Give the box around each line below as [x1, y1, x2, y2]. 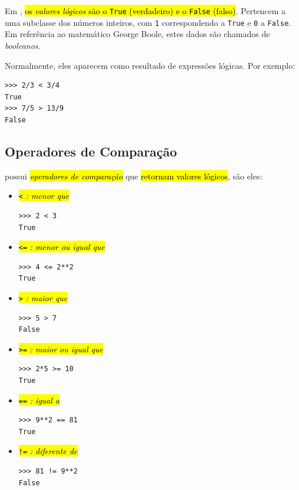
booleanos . [5, 39, 41, 51]
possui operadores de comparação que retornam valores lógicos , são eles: [5, 169, 263, 182]
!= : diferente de [18, 445, 78, 457]
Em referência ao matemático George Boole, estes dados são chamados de [5, 28, 270, 40]
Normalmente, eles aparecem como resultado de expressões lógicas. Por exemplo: [5, 59, 295, 71]
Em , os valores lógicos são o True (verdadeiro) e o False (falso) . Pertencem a [5, 5, 286, 16]
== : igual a [18, 394, 60, 406]
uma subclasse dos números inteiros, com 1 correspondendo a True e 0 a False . [5, 16, 291, 28]
